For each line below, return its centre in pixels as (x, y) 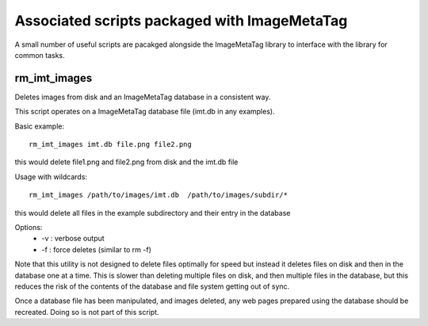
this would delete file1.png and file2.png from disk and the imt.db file (126, 162)
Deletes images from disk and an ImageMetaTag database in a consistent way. (143, 97)
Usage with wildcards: (51, 176)
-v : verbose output (73, 239)
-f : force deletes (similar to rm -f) (97, 249)
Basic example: (40, 126)
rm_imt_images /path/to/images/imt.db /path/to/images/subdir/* (159, 195)
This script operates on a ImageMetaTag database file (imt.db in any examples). (145, 112)
